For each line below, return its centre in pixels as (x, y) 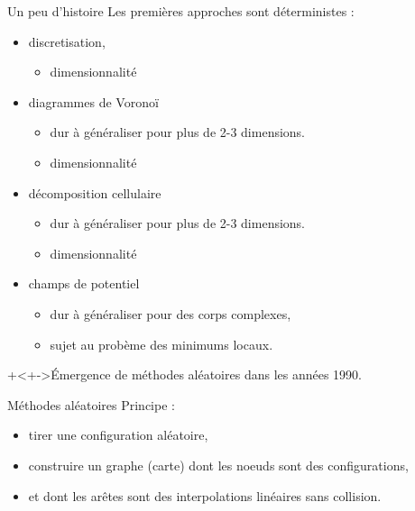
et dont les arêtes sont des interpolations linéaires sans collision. (205, 495)
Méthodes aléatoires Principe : (91, 404)
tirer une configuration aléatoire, (118, 435)
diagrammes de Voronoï (93, 101)
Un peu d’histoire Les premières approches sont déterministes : (181, 11)
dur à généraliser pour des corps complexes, (171, 313)
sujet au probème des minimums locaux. (161, 344)
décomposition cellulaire (95, 192)
